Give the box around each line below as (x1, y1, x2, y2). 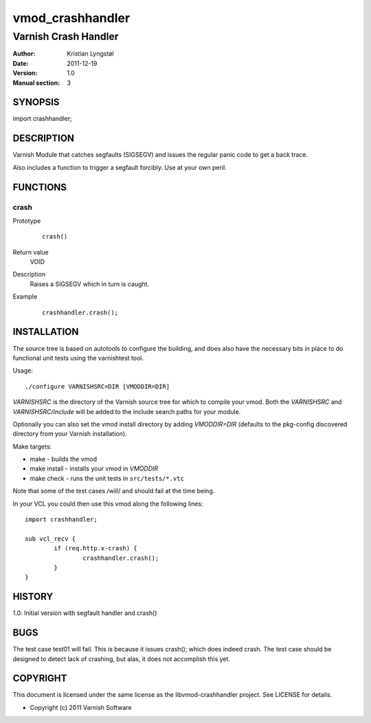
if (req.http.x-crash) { (54, 544, 137, 552)
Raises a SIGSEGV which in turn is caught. (30, 279, 150, 288)
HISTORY (12, 591, 54, 603)
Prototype (12, 217, 41, 225)
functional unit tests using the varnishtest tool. (12, 354, 144, 362)
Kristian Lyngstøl (67, 50, 114, 58)
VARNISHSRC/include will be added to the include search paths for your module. (12, 407, 241, 416)
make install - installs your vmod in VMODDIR (30, 464, 159, 473)
